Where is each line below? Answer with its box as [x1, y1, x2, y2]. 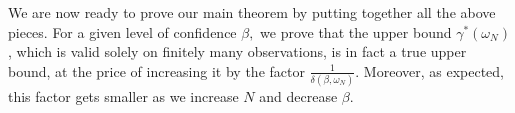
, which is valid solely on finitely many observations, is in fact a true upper [8, 41, 467, 62]
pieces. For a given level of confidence [8, 21, 237, 42]
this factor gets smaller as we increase [8, 86, 239, 107]
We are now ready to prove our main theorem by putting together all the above [8, 2, 496, 22]
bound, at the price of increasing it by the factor [8, 60, 305, 81]
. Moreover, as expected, [355, 60, 504, 81]
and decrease [259, 86, 338, 107]
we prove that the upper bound [260, 21, 452, 42]
